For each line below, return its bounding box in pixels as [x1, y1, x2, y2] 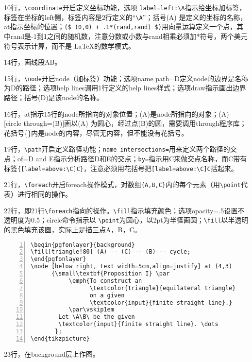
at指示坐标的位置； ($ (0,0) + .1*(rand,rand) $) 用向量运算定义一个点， [4, 21, 236, 32]
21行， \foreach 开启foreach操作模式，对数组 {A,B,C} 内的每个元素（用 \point [4, 179, 241, 190]
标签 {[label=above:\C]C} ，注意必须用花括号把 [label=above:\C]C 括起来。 [4, 163, 238, 173]
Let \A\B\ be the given [58, 313, 135, 321]
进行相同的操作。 [17, 189, 72, 199]
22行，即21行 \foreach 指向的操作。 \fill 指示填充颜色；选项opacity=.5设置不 [4, 205, 245, 215]
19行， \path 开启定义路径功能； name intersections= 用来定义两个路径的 [4, 144, 230, 154]
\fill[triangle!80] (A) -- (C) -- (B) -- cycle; [31, 248, 191, 256]
